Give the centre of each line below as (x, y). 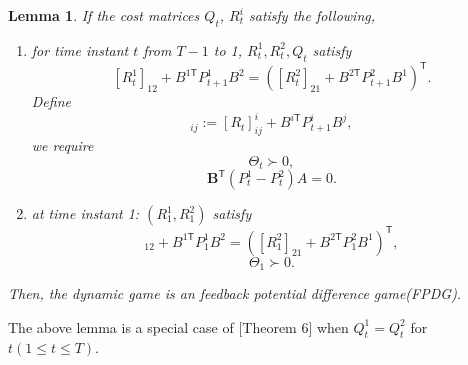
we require (62, 144)
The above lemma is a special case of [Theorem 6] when (178, 326)
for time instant (80, 49)
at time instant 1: (85, 213)
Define (51, 101)
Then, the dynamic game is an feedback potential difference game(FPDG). (235, 292)
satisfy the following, (312, 15)
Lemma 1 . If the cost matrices (104, 15)
